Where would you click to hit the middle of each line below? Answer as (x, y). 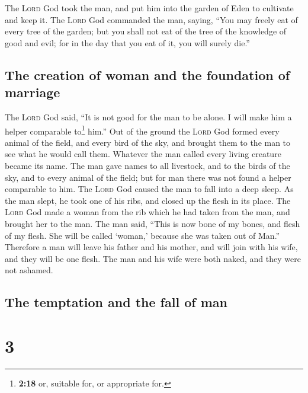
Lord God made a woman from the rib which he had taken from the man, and (147, 212)
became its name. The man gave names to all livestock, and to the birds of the (147, 165)
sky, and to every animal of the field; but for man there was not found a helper (148, 177)
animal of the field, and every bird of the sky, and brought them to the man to (148, 142)
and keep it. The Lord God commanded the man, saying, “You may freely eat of (151, 19)
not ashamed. (29, 270)
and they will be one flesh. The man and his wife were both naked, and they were (153, 258)
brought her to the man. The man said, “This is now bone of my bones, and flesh (153, 223)
